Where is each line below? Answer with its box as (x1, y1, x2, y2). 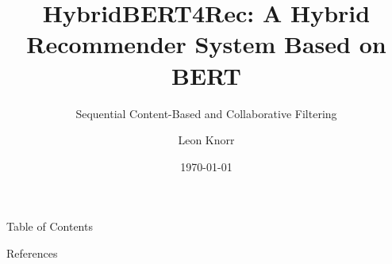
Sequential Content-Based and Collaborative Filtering (75, 105, 337, 121)
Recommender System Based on (26, 28, 386, 60)
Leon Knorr (178, 132, 235, 148)
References (6, 244, 58, 261)
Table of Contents (6, 218, 93, 235)
